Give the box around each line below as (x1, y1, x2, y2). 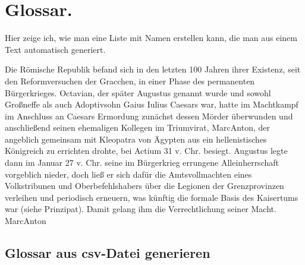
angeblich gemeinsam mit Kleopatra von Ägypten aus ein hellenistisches (5, 132, 267, 145)
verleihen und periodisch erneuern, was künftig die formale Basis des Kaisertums (5, 191, 298, 203)
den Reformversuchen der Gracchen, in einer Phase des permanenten (5, 74, 255, 87)
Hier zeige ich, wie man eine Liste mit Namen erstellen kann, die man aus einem (5, 31, 297, 44)
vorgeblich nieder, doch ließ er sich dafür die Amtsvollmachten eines (5, 168, 252, 180)
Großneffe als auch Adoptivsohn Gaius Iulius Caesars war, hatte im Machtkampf (5, 98, 298, 111)
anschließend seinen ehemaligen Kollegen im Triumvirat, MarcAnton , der (5, 121, 270, 134)
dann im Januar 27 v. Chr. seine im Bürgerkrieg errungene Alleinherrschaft (5, 156, 279, 169)
